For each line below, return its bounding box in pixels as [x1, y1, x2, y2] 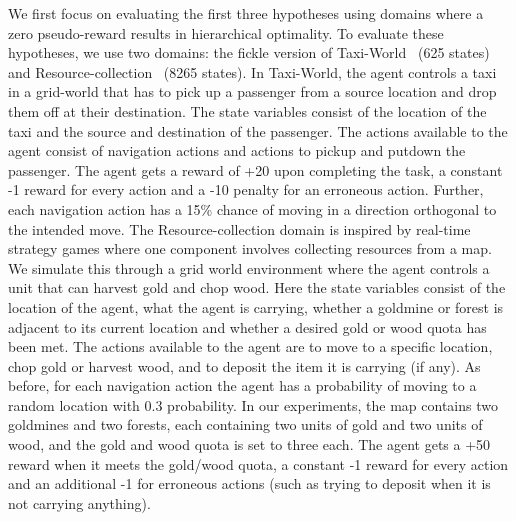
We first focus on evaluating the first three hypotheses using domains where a [8, 3, 484, 23]
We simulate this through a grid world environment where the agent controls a [8, 257, 490, 278]
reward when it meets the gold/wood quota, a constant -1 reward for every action [8, 453, 509, 474]
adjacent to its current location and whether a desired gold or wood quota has [8, 316, 487, 337]
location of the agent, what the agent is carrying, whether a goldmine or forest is [8, 296, 504, 317]
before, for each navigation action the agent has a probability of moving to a [8, 375, 477, 396]
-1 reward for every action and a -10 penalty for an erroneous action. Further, [8, 179, 484, 200]
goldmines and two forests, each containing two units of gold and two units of [8, 414, 483, 435]
